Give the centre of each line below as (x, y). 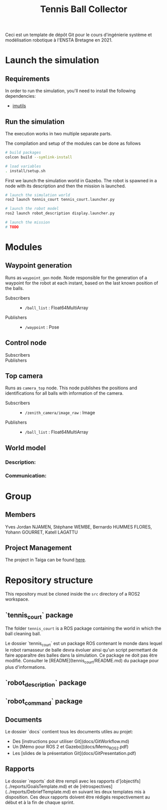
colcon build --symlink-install (39, 157)
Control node (26, 343)
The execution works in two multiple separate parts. (59, 133)
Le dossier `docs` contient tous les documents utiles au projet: (69, 731)
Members (20, 515)
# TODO (12, 227)
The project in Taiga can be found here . (46, 560)
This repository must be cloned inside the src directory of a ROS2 (73, 594)
